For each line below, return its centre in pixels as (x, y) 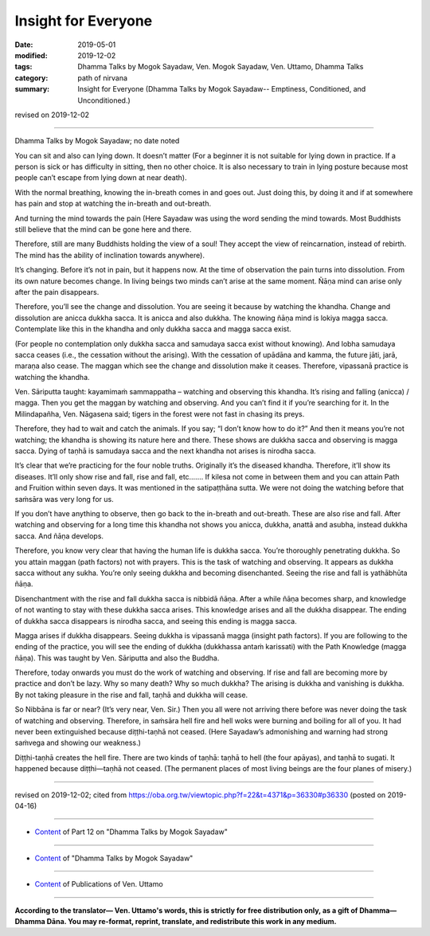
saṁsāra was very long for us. (64, 499)
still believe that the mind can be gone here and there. (103, 229)
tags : (23, 67)
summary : (32, 89)
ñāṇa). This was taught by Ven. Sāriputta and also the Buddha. (117, 658)
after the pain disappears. (57, 292)
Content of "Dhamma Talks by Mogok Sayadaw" (114, 858)
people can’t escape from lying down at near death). (101, 178)
